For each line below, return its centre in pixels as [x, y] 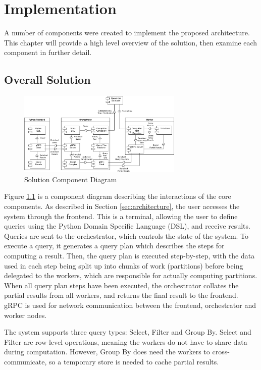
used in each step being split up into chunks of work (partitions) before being [124, 265]
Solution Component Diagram [71, 179]
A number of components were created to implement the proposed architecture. [127, 33]
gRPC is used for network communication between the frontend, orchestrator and [130, 305]
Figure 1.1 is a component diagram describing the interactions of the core [118, 196]
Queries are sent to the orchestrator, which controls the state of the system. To [126, 235]
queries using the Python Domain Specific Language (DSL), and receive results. [127, 226]
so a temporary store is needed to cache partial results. [134, 361]
